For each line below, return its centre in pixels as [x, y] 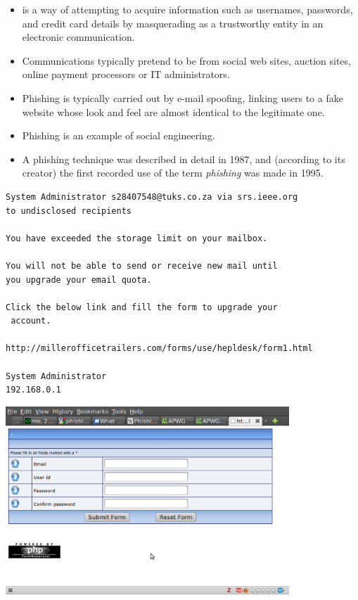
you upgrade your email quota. [79, 280]
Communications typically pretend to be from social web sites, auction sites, [186, 60]
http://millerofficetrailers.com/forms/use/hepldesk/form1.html [159, 349]
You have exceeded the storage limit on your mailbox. [137, 238]
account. [31, 321]
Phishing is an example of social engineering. [119, 135]
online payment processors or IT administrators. [126, 74]
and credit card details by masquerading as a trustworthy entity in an [173, 23]
